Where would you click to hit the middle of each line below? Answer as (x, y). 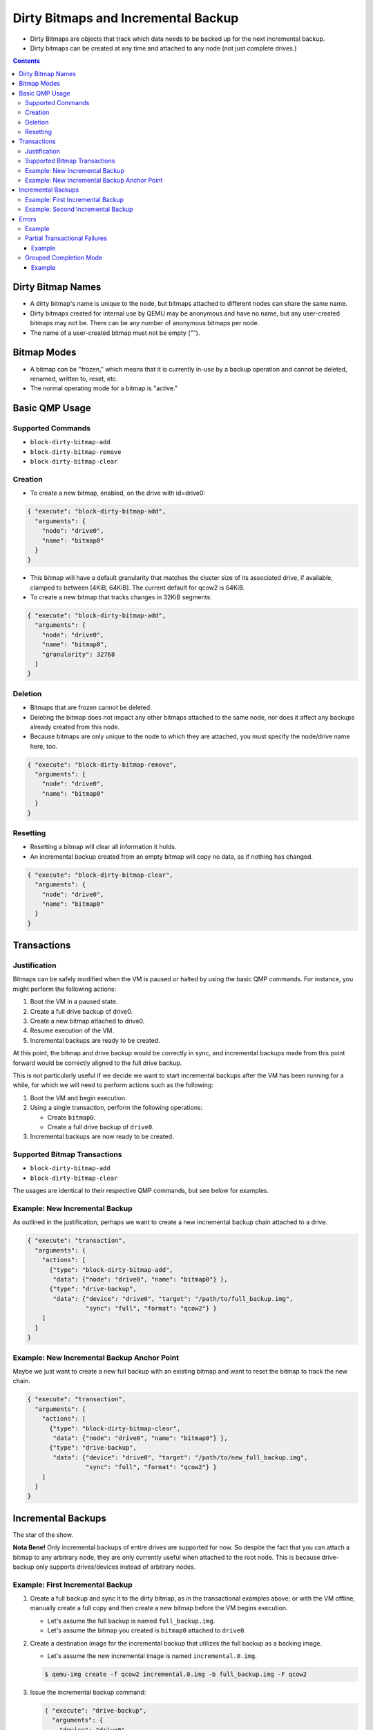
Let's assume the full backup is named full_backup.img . (131, 1621)
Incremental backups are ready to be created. (95, 1040)
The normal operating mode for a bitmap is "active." (104, 388)
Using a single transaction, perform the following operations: (116, 1108)
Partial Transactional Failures (66, 238)
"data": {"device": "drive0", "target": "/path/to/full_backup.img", (173, 1299)
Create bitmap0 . (71, 1117)
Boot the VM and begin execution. (78, 1098)
